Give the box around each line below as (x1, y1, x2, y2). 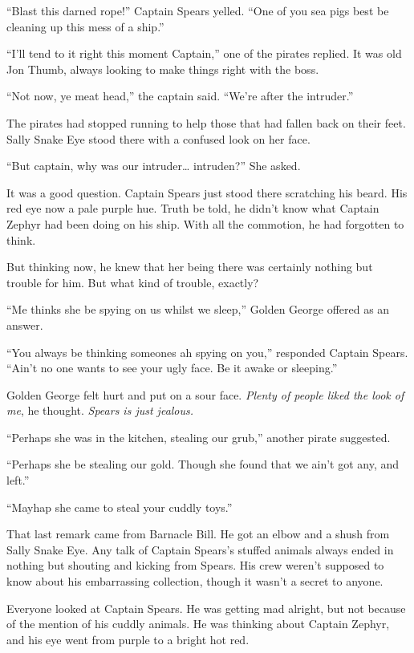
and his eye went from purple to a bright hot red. (6, 631, 250, 647)
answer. (6, 316, 43, 333)
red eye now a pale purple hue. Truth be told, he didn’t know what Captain (6, 200, 379, 217)
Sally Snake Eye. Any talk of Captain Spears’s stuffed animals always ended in (6, 541, 394, 558)
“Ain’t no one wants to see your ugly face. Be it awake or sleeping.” (6, 359, 338, 376)
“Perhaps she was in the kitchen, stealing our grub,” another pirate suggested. (6, 428, 391, 445)
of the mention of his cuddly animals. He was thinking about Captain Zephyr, (6, 615, 390, 632)
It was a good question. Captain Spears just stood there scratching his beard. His (6, 184, 408, 201)
